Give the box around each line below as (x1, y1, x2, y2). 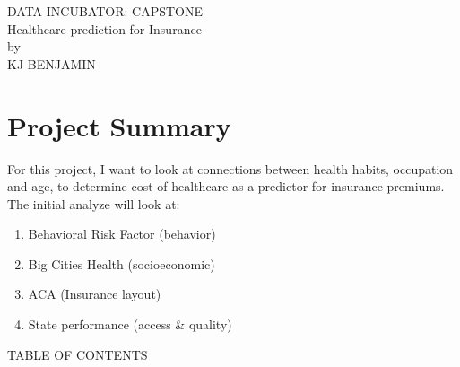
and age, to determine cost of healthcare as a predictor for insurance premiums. (7, 177, 445, 196)
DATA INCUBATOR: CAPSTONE (7, 2, 203, 20)
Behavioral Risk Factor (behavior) (28, 224, 216, 243)
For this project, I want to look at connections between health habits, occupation (7, 159, 454, 178)
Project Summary (7, 107, 231, 144)
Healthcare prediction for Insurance (7, 19, 202, 38)
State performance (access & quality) (28, 315, 232, 334)
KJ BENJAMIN (7, 54, 96, 73)
